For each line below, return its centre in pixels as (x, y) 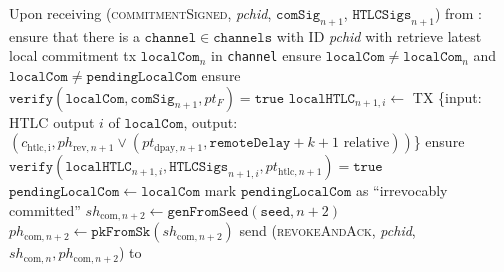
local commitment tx (73, 55)
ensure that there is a (74, 35)
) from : (458, 13)
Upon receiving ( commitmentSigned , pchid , (140, 13)
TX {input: (447, 96)
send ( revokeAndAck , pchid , (327, 230)
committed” (45, 209)
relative (366, 143)
